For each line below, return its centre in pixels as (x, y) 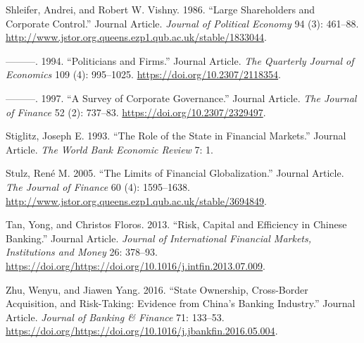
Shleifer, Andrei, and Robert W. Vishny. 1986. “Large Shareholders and (161, 9)
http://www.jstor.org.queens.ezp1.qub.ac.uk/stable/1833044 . (136, 37)
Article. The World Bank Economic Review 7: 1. (110, 149)
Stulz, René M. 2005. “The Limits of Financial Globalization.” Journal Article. (175, 173)
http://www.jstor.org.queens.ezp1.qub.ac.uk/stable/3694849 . (136, 200)
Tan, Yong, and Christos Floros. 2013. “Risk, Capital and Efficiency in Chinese (176, 224)
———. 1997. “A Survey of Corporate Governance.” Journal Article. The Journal (181, 98)
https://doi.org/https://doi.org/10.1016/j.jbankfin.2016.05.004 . (142, 331)
